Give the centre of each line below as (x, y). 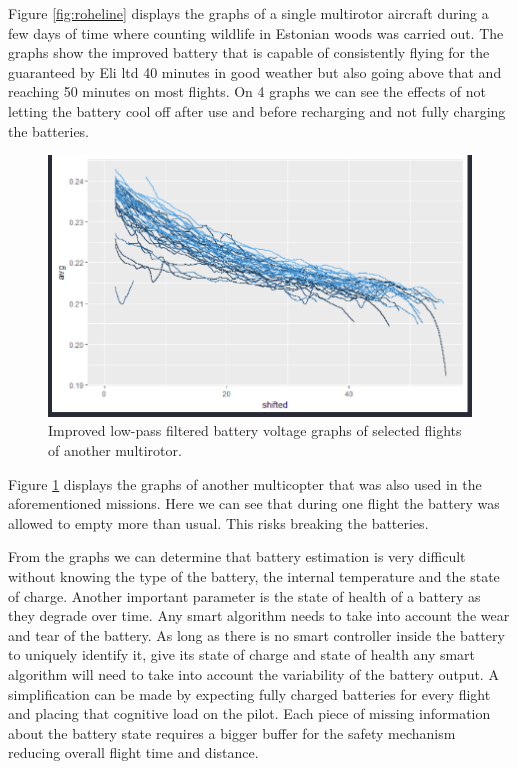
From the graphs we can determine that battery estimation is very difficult (237, 556)
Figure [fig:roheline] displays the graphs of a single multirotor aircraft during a (248, 13)
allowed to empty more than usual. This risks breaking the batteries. (218, 522)
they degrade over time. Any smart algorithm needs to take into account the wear (259, 615)
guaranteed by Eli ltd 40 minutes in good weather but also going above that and (255, 71)
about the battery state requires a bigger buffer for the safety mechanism (232, 732)
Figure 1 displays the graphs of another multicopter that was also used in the (245, 483)
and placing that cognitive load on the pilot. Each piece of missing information (249, 713)
